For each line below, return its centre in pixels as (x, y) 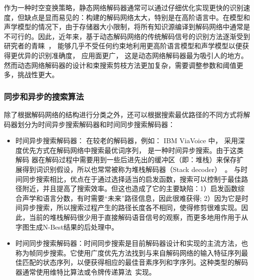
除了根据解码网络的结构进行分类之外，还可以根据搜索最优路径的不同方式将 (124, 114)
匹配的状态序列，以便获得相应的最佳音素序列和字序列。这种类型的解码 (135, 262)
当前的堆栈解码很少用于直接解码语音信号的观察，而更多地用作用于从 (138, 217)
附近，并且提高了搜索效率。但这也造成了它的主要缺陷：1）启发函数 (130, 188)
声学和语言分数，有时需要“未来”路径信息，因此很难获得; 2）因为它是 (132, 198)
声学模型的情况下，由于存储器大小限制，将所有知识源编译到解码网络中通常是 (127, 27)
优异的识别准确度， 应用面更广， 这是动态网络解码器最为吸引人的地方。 (133, 55)
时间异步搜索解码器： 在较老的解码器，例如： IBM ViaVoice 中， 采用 (127, 140)
